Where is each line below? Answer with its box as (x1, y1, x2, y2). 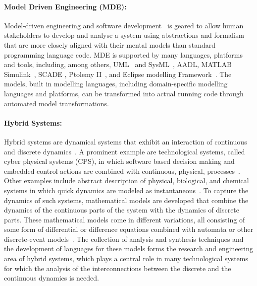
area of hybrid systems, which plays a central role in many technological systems (4, 253, 248, 264)
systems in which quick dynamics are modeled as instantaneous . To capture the (4, 185, 249, 195)
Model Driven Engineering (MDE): (4, 1, 127, 11)
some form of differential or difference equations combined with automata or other (4, 224, 254, 234)
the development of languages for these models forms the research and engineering (4, 243, 253, 254)
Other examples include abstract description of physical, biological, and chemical (4, 175, 249, 186)
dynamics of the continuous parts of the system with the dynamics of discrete (4, 205, 240, 215)
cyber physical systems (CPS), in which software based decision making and (4, 156, 235, 166)
